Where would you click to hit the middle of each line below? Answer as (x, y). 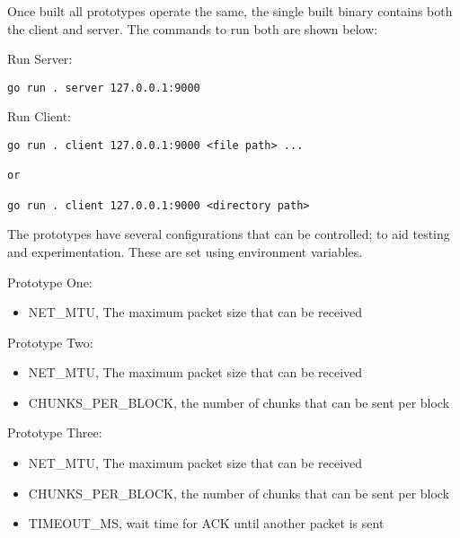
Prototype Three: (55, 432)
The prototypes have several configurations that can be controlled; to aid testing (229, 234)
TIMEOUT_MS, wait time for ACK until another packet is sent (206, 523)
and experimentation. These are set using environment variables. (185, 251)
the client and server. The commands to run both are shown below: (193, 28)
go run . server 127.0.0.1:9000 (104, 88)
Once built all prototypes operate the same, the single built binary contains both (230, 11)
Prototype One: (50, 282)
